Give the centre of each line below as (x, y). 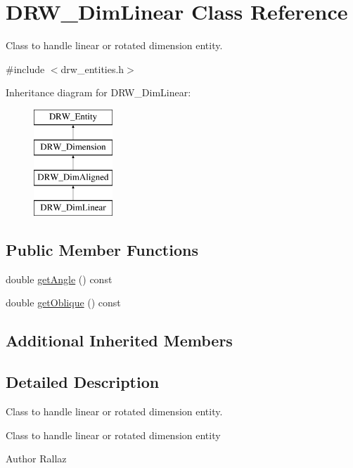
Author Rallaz (36, 459)
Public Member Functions (102, 250)
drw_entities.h (92, 69)
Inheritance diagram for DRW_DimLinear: (98, 92)
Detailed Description (83, 382)
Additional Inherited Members (119, 340)
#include (25, 69)
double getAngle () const (59, 279)
